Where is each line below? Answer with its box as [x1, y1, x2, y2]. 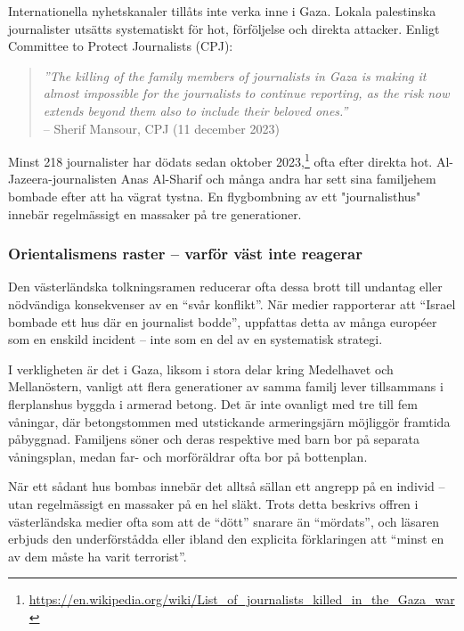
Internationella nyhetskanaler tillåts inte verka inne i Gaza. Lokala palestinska [8, 2, 436, 20]
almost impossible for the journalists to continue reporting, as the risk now [43, 84, 450, 102]
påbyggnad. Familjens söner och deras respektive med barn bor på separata [8, 430, 420, 448]
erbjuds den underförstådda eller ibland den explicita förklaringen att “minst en [8, 529, 444, 548]
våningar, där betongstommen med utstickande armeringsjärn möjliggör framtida [8, 412, 451, 430]
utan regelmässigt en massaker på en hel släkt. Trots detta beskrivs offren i [8, 494, 419, 512]
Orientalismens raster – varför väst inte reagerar [8, 242, 362, 265]
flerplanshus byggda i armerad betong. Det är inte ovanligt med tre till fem [8, 394, 418, 413]
